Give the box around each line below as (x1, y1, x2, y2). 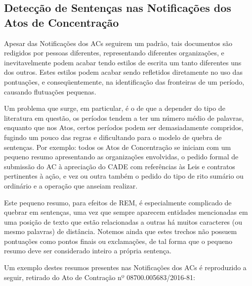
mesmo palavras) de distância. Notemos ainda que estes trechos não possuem (4, 226, 237, 237)
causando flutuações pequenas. (4, 86, 96, 96)
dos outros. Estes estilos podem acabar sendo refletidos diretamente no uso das (4, 67, 243, 77)
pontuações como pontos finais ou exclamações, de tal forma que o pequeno (4, 236, 232, 246)
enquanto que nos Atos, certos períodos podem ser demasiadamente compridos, (4, 122, 244, 133)
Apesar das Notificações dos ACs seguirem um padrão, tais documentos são (4, 38, 232, 48)
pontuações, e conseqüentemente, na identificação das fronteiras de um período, (4, 76, 245, 87)
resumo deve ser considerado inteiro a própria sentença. (4, 245, 171, 256)
